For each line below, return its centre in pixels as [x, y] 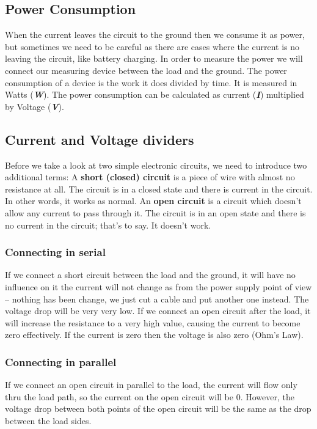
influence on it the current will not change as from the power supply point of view [158, 286]
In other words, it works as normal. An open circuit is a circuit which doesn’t [153, 201]
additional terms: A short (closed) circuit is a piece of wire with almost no [150, 177]
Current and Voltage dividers [100, 139]
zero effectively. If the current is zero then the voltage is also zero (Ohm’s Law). [154, 335]
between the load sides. [48, 420]
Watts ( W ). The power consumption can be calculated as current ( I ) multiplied [155, 94]
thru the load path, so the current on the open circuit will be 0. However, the [150, 396]
